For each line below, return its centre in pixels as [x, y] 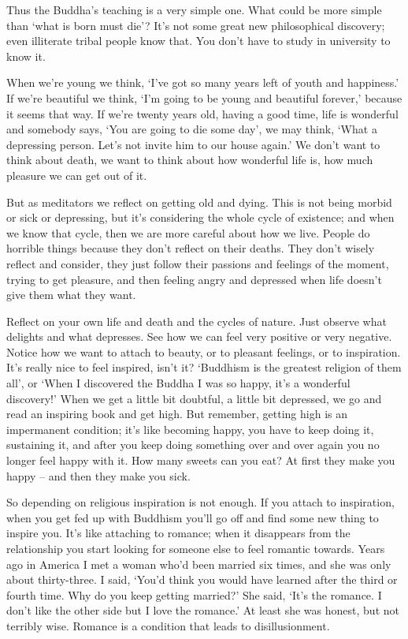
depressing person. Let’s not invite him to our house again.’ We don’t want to [193, 144]
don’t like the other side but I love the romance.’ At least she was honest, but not [203, 610]
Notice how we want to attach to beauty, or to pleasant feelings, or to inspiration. [204, 351]
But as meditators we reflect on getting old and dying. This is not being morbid [199, 202]
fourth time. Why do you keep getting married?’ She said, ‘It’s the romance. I [194, 594]
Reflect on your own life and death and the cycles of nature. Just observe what [197, 321]
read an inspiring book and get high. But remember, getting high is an [177, 414]
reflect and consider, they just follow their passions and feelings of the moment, [198, 263]
